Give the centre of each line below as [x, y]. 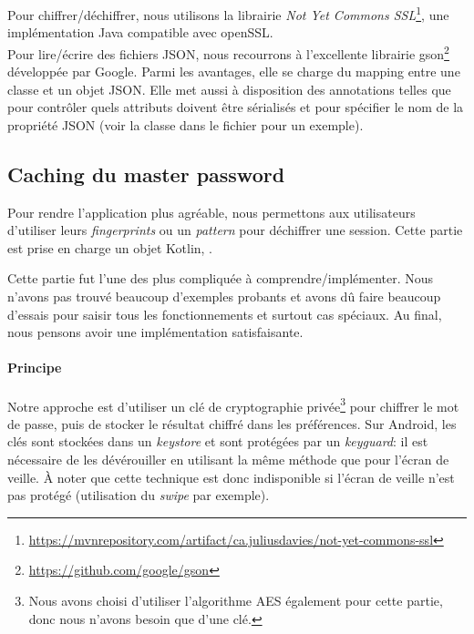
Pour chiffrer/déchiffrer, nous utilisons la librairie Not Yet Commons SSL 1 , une [228, 13]
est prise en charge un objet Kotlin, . [110, 247]
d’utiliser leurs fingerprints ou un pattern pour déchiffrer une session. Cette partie [235, 230]
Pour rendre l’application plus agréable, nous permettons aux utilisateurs [211, 212]
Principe [35, 368]
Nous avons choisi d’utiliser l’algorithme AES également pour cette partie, [236, 601]
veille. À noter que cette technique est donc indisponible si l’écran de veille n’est [231, 477]
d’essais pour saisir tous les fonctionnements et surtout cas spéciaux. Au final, [225, 314]
